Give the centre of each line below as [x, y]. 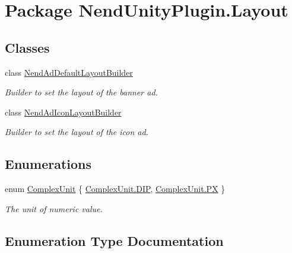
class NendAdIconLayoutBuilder [63, 112]
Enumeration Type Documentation [114, 240]
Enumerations [48, 164]
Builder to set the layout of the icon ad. [77, 132]
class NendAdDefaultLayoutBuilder [69, 72]
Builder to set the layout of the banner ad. [81, 92]
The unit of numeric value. [54, 208]
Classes [27, 47]
